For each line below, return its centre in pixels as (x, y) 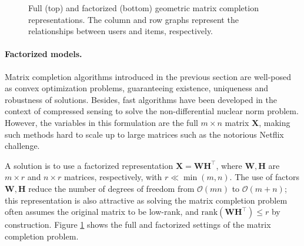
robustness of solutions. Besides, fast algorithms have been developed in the (141, 99)
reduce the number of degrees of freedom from (111, 188)
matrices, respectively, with (113, 177)
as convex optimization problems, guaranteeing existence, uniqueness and (137, 88)
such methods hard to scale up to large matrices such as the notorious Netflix (144, 134)
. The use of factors (264, 177)
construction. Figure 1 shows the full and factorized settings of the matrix (138, 225)
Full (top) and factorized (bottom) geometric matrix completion (143, 8)
